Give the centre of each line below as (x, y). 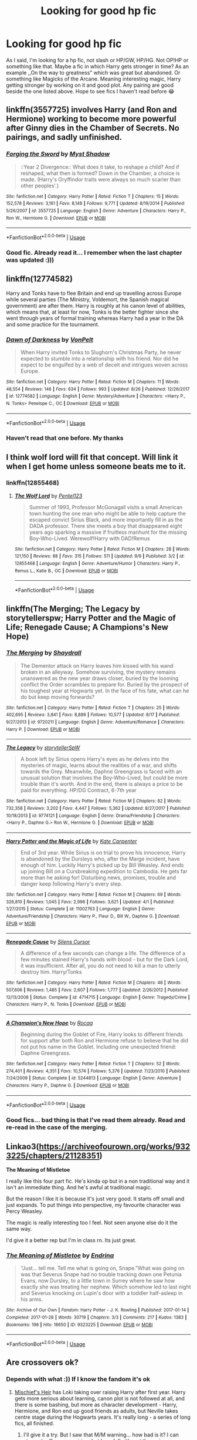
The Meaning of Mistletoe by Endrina (60, 1255)
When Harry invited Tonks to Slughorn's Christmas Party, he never (101, 352)
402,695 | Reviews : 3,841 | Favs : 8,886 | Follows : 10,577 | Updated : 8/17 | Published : (93, 715)
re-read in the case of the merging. (57, 1128)
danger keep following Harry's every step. (71, 884)
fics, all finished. (34, 1423)
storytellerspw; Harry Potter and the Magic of (91, 618)
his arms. (31, 1300)
